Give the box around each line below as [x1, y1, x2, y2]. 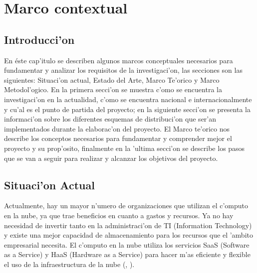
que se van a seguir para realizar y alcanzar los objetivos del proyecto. [4, 152, 218, 163]
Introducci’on [4, 31, 75, 47]
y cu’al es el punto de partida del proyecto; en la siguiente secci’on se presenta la [4, 104, 251, 114]
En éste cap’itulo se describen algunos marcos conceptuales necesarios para [4, 55, 233, 65]
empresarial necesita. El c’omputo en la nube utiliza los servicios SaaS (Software [4, 239, 250, 250]
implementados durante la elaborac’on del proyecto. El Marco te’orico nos [4, 123, 230, 134]
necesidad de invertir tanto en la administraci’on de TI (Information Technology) [4, 220, 252, 230]
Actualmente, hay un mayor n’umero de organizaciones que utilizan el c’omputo [4, 200, 249, 211]
